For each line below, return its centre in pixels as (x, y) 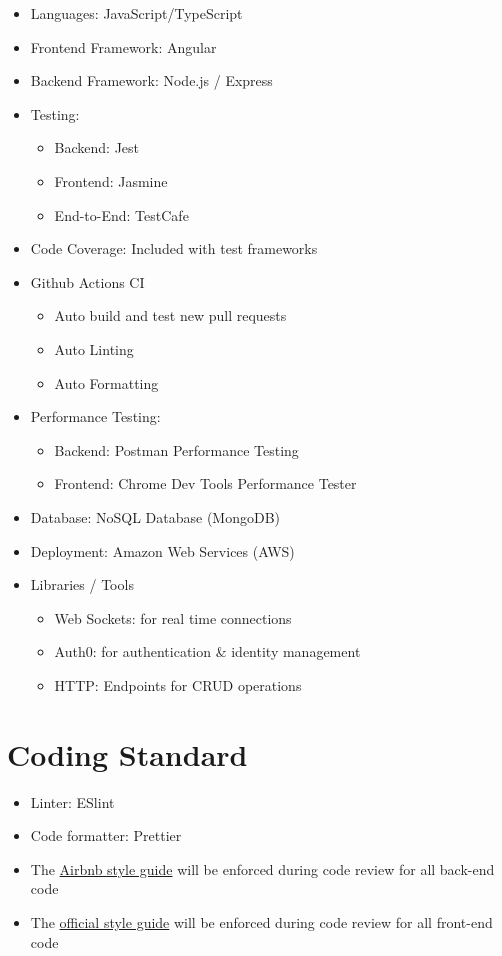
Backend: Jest (97, 147)
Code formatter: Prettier (106, 835)
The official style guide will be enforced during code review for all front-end (261, 921)
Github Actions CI (87, 281)
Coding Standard (127, 753)
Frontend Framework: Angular (123, 46)
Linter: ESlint (72, 801)
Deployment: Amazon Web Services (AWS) (162, 550)
